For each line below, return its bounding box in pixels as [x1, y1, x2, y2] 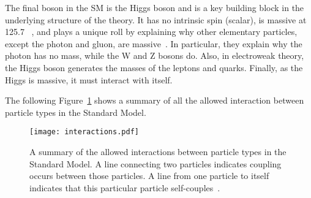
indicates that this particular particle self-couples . [29, 181, 220, 194]
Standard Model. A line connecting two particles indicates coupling [29, 157, 282, 170]
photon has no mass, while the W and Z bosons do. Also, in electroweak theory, [5, 49, 304, 62]
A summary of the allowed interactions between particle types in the [29, 145, 287, 158]
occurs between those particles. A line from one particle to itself [29, 169, 269, 182]
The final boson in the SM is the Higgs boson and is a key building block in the [5, 1, 304, 13]
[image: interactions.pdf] [29, 128, 139, 137]
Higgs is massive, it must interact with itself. [5, 73, 173, 86]
